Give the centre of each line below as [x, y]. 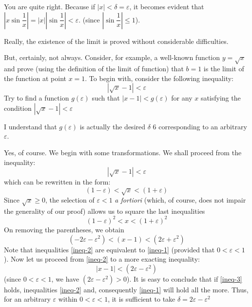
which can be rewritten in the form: [57, 182]
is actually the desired [113, 126]
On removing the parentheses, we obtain [64, 229]
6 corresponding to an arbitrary [200, 126]
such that [106, 98]
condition [18, 108]
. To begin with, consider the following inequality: [159, 78]
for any [182, 98]
